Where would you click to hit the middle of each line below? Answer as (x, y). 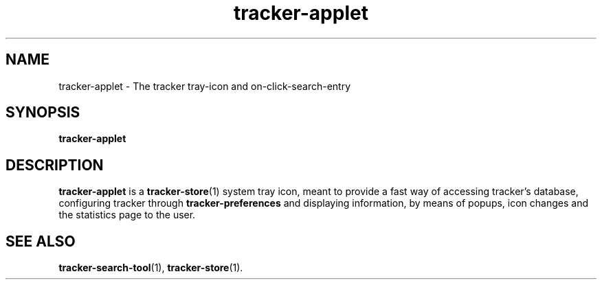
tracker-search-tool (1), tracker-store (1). (151, 268)
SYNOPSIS (43, 113)
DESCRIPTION (55, 165)
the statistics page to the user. (127, 215)
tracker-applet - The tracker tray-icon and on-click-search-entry (205, 86)
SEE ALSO (41, 241)
